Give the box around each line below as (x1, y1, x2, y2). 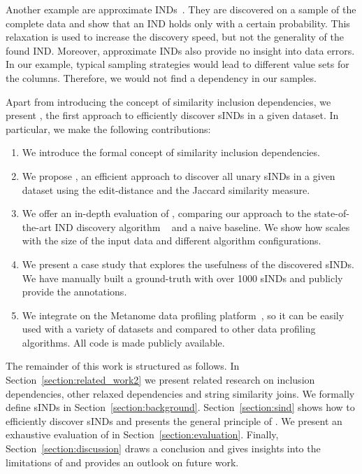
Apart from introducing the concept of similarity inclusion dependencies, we (6, 94, 331, 109)
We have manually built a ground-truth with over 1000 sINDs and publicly (22, 270, 343, 285)
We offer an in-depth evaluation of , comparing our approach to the (22, 206, 311, 221)
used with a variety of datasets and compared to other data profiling (22, 321, 316, 336)
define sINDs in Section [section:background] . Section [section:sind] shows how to (6, 400, 355, 414)
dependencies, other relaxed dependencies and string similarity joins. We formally (6, 386, 355, 400)
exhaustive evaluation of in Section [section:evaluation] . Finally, (6, 427, 279, 442)
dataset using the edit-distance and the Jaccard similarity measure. (22, 182, 310, 197)
